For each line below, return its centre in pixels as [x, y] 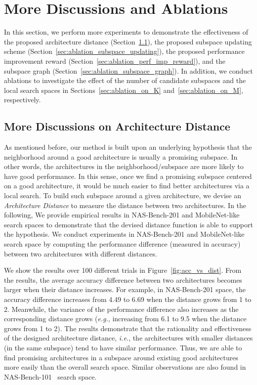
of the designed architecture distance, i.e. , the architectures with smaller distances [128, 338]
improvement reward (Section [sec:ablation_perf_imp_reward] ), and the [115, 61]
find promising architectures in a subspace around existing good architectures [121, 357]
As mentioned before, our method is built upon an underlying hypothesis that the [128, 147]
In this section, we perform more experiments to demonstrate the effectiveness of [126, 32]
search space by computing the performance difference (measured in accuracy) [122, 244]
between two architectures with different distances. [81, 253]
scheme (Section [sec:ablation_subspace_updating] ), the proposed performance [125, 51]
